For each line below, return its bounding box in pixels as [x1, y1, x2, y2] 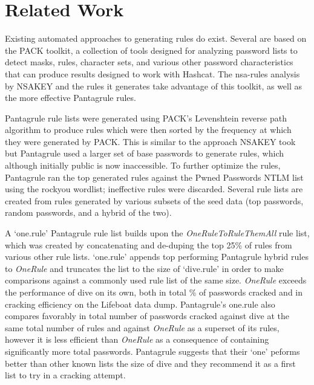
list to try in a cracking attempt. [5, 369, 126, 381]
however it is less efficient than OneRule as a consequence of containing [5, 333, 269, 346]
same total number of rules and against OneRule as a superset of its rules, [5, 321, 280, 334]
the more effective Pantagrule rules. [5, 91, 136, 104]
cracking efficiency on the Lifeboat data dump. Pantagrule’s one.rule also [5, 297, 275, 310]
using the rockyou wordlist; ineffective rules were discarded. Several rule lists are [5, 183, 303, 195]
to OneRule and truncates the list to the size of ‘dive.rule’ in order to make [5, 262, 284, 274]
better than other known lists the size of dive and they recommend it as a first [5, 357, 296, 369]
